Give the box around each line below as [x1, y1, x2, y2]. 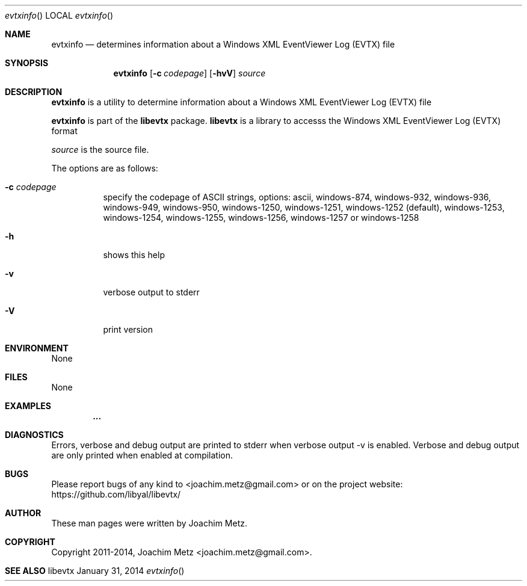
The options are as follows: [51, 163, 158, 173]
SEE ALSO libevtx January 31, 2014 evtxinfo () [5, 566, 185, 576]
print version [103, 324, 153, 335]
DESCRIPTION [5, 87, 63, 97]
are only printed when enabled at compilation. [51, 450, 233, 460]
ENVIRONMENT [5, 343, 69, 353]
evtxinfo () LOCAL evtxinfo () [5, 10, 114, 20]
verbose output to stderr [103, 287, 200, 297]
